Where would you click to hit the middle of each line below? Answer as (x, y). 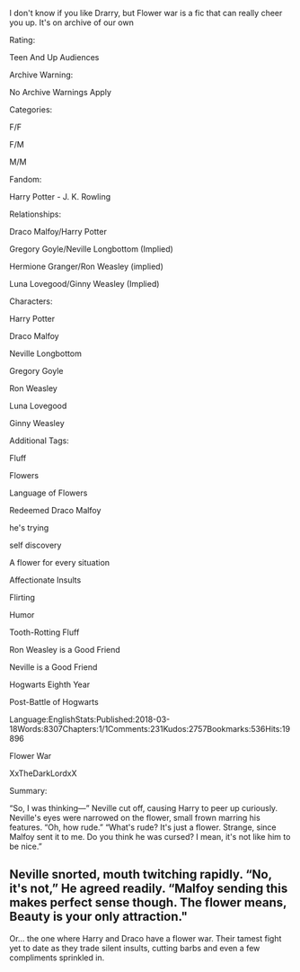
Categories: (31, 110)
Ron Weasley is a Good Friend (65, 650)
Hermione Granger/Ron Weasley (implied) (86, 266)
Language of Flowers (49, 493)
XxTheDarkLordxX (44, 773)
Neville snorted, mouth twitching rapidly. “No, (141, 874)
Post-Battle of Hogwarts (54, 702)
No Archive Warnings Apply (61, 92)
